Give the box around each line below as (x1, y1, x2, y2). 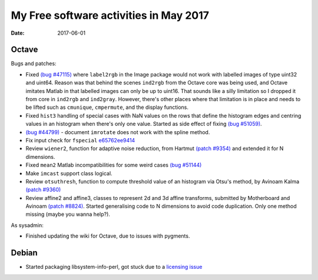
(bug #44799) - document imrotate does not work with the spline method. (25, 128, 210, 135)
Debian (11, 248, 38, 258)
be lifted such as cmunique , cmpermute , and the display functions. (25, 104, 188, 111)
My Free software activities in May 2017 (11, 9, 209, 22)
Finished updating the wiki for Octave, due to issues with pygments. (25, 232, 190, 239)
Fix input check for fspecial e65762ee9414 (25, 136, 135, 144)
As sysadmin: (11, 221, 44, 229)
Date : (11, 29, 25, 36)
